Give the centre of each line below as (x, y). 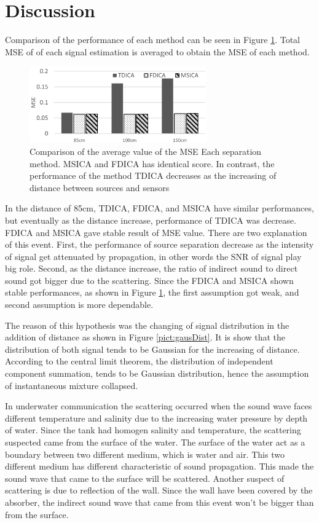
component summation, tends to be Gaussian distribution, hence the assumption (157, 373)
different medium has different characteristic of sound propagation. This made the (159, 466)
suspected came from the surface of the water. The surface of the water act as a (155, 442)
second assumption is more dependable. (79, 305)
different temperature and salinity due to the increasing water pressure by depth (156, 418)
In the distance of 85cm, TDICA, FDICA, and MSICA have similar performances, (159, 208)
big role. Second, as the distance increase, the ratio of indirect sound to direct (152, 268)
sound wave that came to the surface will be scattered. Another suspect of (145, 478)
